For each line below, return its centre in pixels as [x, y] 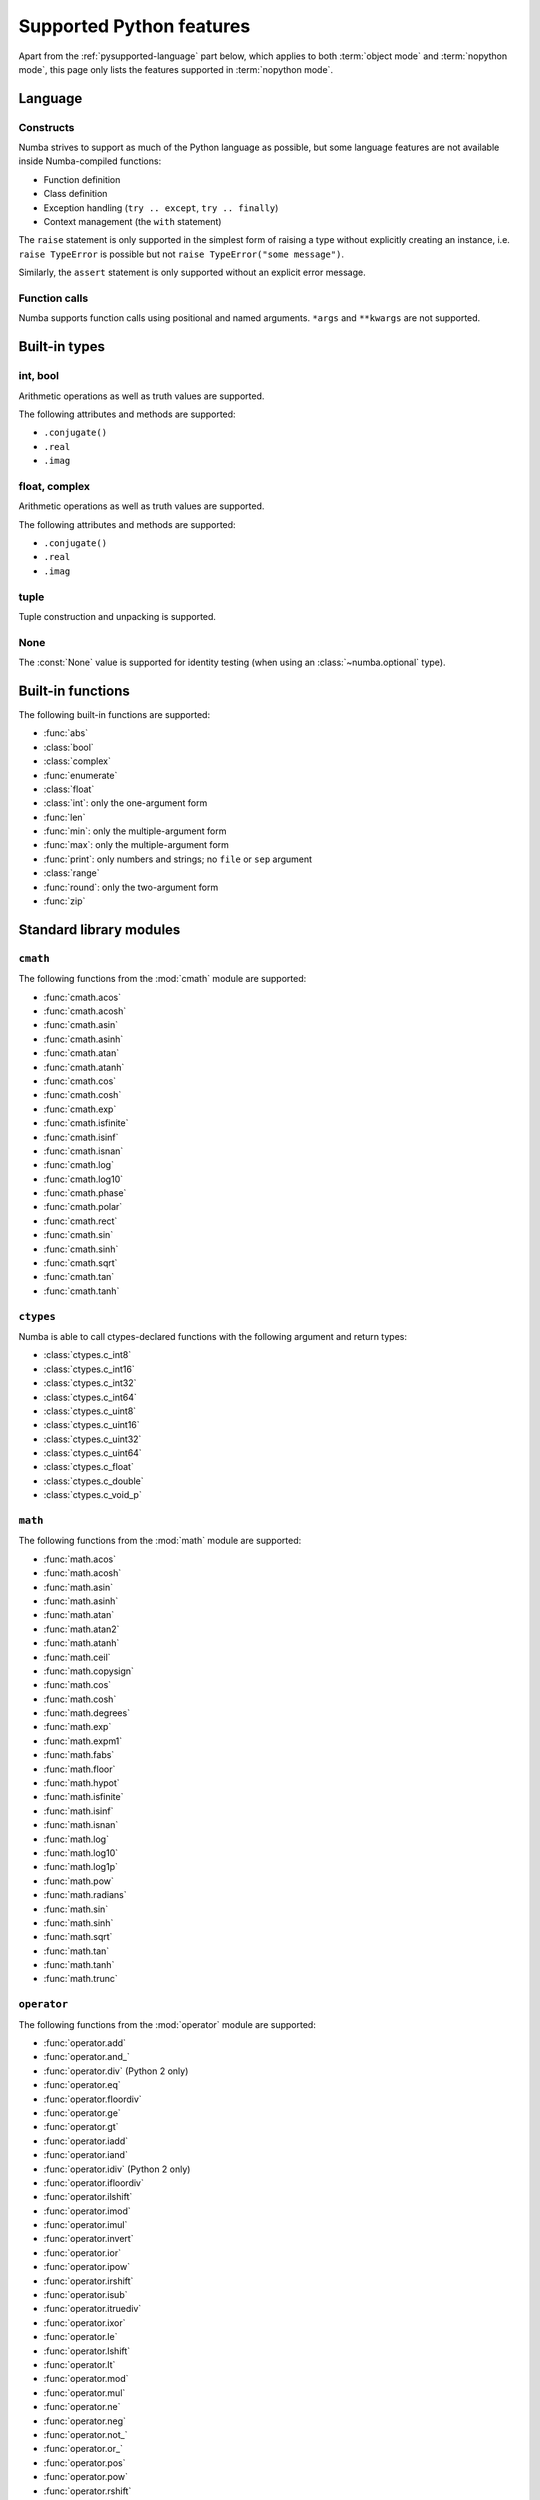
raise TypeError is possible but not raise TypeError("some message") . [181, 254]
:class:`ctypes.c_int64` [90, 1397]
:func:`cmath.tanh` [81, 1291]
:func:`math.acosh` [82, 1573]
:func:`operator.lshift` [87, 2351]
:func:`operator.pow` [86, 2477]
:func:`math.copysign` [89, 1671]
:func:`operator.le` [80, 2337]
